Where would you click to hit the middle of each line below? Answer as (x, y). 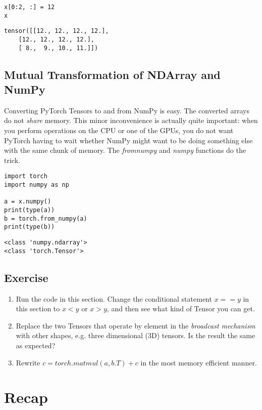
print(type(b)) (30, 227)
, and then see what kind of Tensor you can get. (181, 309)
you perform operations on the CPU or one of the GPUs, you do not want (119, 130)
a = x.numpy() (28, 202)
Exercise (26, 277)
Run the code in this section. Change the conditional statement (114, 298)
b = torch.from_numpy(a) (46, 218)
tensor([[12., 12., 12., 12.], (57, 31)
